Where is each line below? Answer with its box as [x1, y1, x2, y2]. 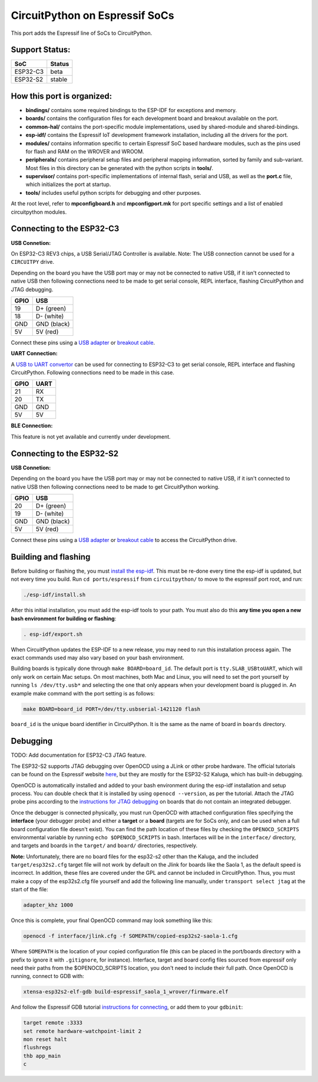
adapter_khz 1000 [23, 902, 74, 908]
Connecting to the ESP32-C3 [11, 224, 120, 234]
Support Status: [11, 45, 71, 55]
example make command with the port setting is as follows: [11, 689, 155, 697]
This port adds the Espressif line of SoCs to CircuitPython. [11, 30, 153, 37]
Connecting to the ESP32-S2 [11, 449, 119, 459]
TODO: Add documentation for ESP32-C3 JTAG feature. [11, 751, 147, 759]
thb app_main [23, 1052, 61, 1059]
